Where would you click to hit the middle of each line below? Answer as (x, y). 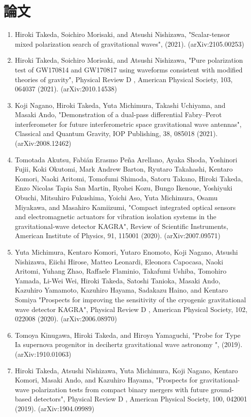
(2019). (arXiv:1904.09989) (55, 408)
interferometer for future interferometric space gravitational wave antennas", (128, 124)
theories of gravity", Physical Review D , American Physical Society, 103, (124, 79)
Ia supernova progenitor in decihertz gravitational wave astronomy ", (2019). (129, 344)
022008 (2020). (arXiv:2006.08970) (66, 319)
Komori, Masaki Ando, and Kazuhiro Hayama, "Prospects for (106, 380)
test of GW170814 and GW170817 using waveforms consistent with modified (129, 69)
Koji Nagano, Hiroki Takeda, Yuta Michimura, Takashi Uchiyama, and (120, 105)
